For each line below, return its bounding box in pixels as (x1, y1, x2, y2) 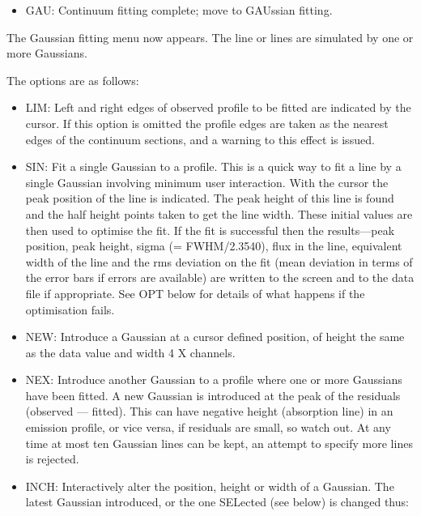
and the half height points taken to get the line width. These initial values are (25, 205, 413, 222)
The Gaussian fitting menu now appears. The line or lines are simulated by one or (6, 28, 414, 45)
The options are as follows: (6, 71, 139, 88)
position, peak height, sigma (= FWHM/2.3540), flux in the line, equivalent (25, 237, 402, 254)
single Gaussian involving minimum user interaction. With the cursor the (25, 173, 389, 190)
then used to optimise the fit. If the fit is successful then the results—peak (25, 221, 395, 238)
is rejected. (25, 450, 79, 467)
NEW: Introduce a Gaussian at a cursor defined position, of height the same (25, 328, 405, 345)
